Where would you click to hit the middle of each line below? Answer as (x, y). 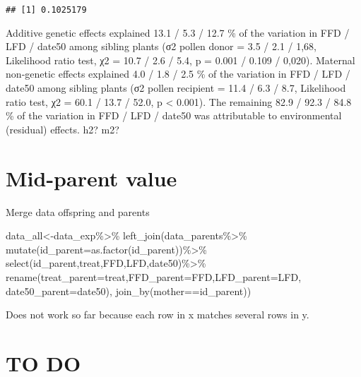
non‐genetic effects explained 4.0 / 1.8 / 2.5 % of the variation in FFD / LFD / (178, 74)
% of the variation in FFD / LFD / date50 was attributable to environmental (174, 115)
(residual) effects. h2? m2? (63, 129)
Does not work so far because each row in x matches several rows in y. (158, 315)
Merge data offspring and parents (78, 211)
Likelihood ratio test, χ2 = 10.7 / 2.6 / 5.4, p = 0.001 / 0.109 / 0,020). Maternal (180, 60)
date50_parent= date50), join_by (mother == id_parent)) (129, 291)
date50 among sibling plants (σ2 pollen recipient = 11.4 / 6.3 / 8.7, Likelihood (176, 88)
